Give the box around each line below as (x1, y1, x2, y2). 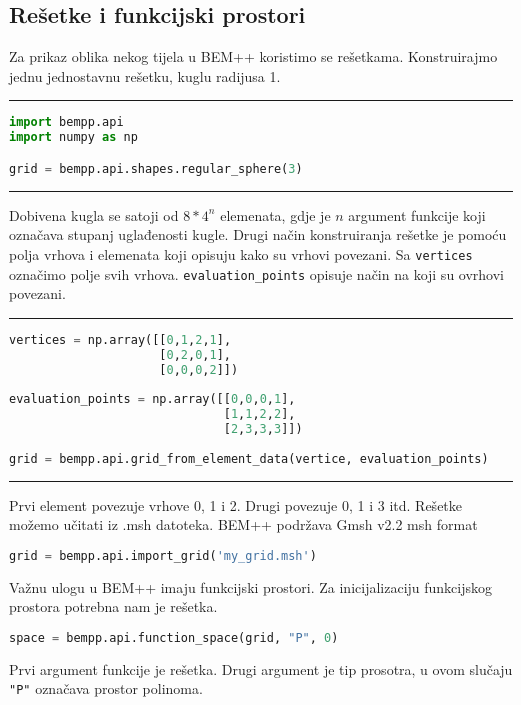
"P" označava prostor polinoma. (9, 678, 203, 699)
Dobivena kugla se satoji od (9, 204, 179, 225)
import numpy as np (9, 130, 138, 145)
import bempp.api (9, 115, 124, 130)
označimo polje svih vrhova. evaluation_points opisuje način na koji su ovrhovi (9, 263, 504, 284)
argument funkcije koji (348, 204, 486, 225)
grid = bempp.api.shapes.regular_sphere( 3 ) (9, 161, 303, 176)
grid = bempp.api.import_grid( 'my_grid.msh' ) (9, 548, 317, 563)
